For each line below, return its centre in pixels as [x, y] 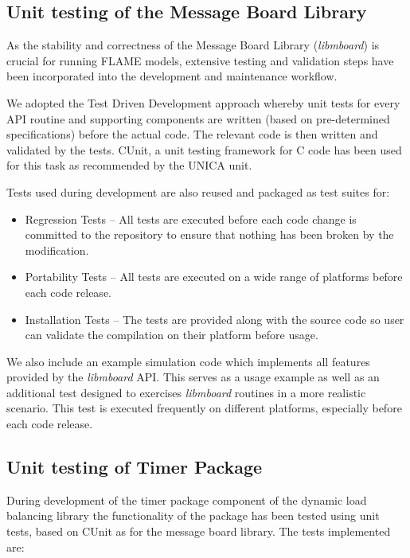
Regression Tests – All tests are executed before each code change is [191, 219]
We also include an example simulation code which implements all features [188, 361]
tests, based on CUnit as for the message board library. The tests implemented [199, 531]
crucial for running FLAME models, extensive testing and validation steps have [200, 60]
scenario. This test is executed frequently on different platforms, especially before [204, 408]
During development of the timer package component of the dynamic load [187, 499]
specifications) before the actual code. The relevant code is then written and [192, 134]
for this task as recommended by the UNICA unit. [129, 165]
